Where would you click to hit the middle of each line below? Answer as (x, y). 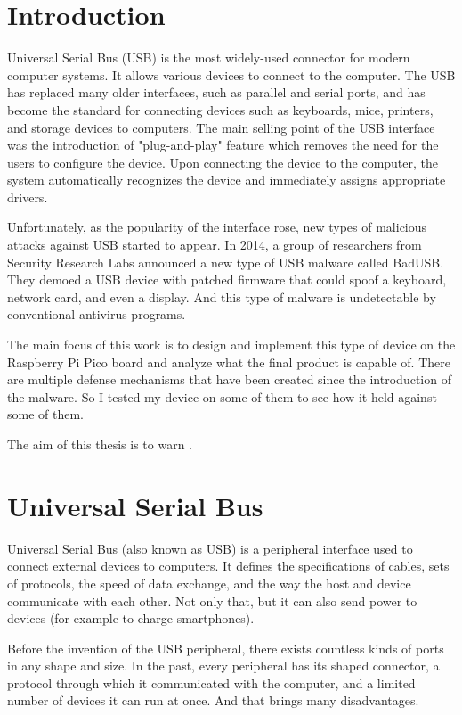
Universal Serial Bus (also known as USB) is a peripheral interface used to (210, 548)
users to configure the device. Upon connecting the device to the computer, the (223, 162)
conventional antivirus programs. (97, 314)
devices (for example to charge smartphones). (131, 618)
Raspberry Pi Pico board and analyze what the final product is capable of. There (229, 362)
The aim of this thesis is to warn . (100, 444)
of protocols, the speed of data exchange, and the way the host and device (209, 583)
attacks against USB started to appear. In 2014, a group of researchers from (215, 245)
